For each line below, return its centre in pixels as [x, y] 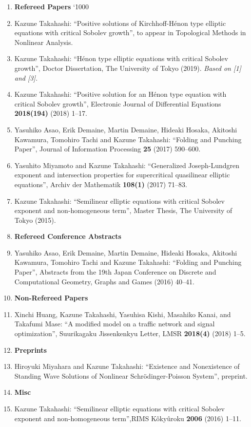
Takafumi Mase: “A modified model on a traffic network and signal [115, 324]
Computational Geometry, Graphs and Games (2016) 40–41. [105, 281]
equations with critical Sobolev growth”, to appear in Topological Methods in [130, 32]
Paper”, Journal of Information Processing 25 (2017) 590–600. [107, 149]
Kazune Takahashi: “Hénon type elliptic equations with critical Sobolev [121, 58]
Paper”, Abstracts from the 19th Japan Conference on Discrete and [115, 272]
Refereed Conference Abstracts [68, 236]
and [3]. [26, 77]
